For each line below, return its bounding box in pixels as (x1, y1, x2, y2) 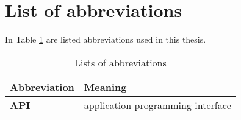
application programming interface (84, 97, 231, 112)
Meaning (84, 79, 127, 94)
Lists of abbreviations (74, 55, 167, 69)
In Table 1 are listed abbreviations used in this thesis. (5, 33, 206, 46)
